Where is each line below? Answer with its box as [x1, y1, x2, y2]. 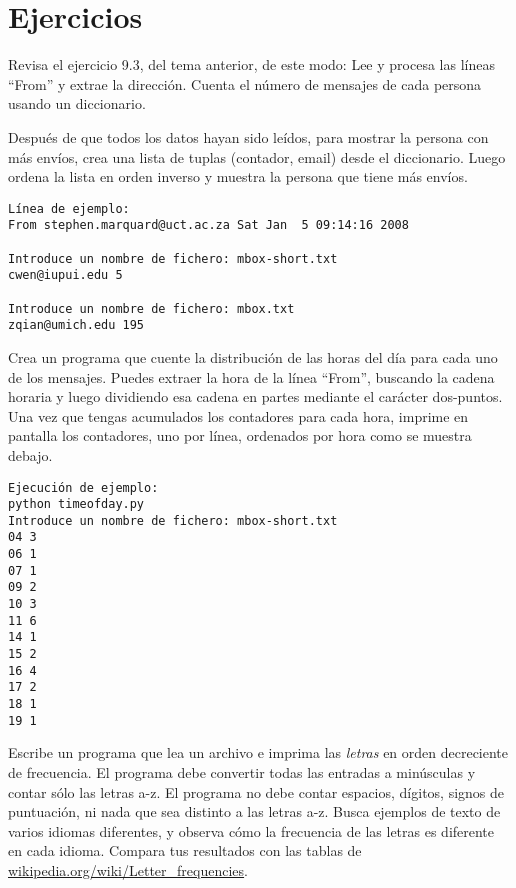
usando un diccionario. [8, 93, 146, 114]
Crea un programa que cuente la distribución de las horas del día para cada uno [8, 346, 498, 367]
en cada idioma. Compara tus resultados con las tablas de [8, 840, 362, 861]
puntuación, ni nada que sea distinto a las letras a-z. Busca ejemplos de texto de [8, 801, 501, 822]
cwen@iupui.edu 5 [8, 268, 123, 283]
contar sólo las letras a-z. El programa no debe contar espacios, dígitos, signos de [8, 781, 505, 802]
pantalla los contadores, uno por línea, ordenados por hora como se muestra [8, 425, 472, 446]
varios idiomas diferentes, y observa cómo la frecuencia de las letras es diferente [8, 820, 495, 841]
